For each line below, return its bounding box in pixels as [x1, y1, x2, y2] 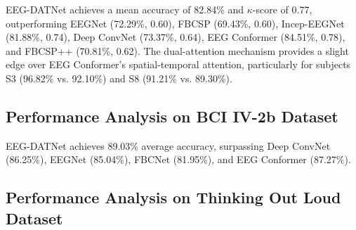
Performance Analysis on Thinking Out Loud [6, 186, 341, 208]
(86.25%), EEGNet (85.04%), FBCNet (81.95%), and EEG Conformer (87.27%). [6, 152, 351, 167]
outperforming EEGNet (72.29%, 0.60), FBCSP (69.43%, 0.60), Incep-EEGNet [6, 15, 345, 30]
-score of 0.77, [252, 2, 312, 16]
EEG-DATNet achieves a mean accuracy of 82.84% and [6, 2, 244, 16]
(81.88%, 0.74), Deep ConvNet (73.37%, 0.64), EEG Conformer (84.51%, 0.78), [6, 30, 345, 44]
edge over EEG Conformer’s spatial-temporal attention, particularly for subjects [6, 57, 351, 72]
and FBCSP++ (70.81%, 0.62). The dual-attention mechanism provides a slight [6, 43, 349, 58]
